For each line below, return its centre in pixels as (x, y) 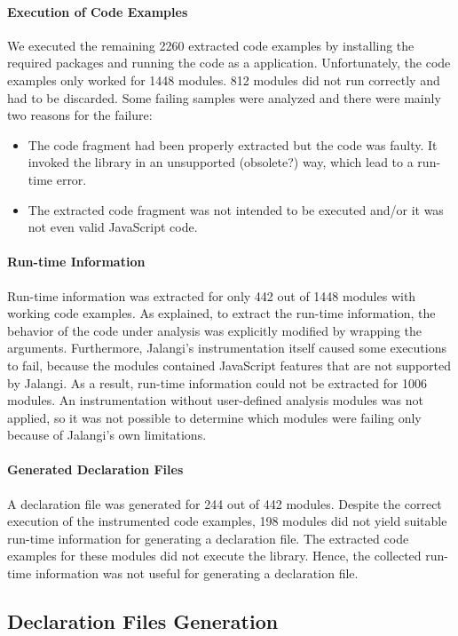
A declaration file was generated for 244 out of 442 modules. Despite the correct (225, 503)
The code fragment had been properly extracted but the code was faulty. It (233, 144)
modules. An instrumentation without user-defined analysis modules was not (215, 400)
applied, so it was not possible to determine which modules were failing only (214, 417)
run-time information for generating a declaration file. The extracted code (208, 538)
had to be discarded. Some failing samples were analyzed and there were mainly (224, 97)
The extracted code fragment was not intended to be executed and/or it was (236, 209)
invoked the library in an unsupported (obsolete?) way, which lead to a (221, 162)
